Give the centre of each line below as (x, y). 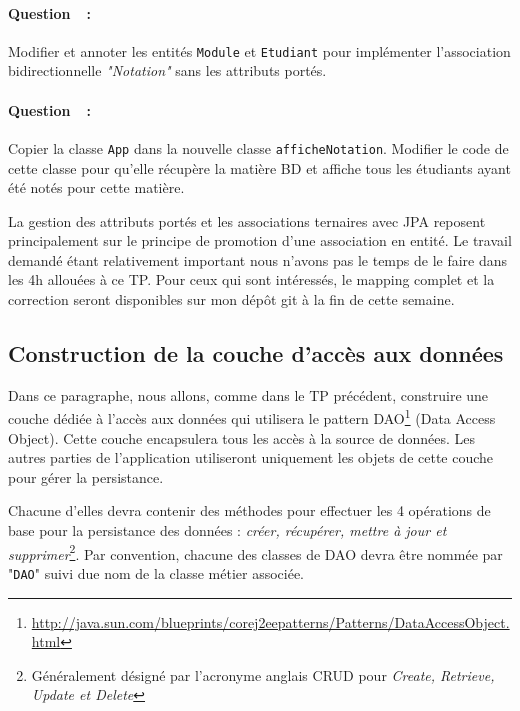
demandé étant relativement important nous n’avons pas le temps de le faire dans (258, 259)
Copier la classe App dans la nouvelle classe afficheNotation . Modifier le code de (258, 147)
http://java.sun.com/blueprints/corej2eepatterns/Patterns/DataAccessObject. (270, 621)
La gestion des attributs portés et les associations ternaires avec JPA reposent (247, 220)
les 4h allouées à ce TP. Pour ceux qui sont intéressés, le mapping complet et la (251, 279)
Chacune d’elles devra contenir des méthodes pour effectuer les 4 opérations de (249, 510)
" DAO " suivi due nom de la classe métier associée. (156, 572)
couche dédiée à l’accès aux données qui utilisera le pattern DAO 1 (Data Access (252, 417)
